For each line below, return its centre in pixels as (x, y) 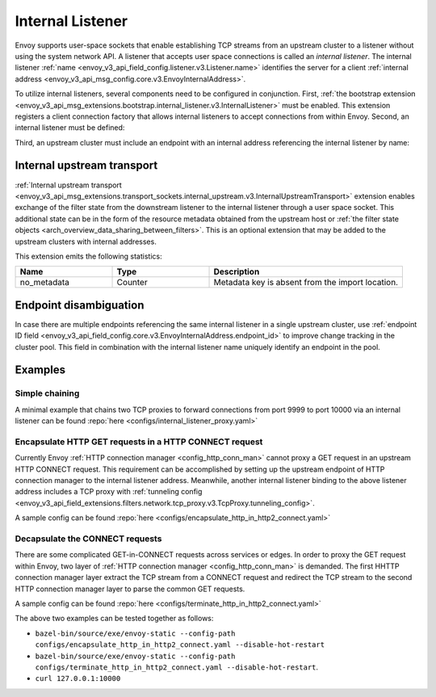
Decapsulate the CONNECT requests (88, 539)
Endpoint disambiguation (80, 305)
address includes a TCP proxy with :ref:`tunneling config (109, 492)
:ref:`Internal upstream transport (69, 185)
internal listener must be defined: (70, 128)
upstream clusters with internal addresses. (86, 241)
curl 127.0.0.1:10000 (78, 679)
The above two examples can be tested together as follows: (114, 619)
